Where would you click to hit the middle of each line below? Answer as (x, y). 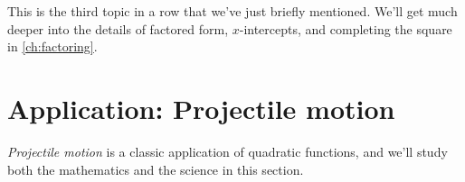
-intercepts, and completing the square (346, 28)
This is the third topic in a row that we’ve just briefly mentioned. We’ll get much (232, 11)
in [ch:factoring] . (52, 46)
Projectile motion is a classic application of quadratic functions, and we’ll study (228, 151)
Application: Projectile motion (201, 108)
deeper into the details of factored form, (118, 28)
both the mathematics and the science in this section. (156, 169)
